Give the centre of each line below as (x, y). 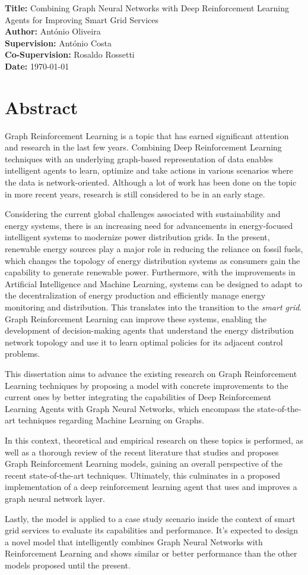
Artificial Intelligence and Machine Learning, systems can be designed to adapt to (154, 283)
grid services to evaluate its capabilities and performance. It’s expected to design (152, 530)
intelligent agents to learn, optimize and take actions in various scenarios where (149, 170)
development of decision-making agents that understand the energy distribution (149, 330)
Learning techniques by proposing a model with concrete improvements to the (147, 385)
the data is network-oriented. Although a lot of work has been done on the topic (151, 182)
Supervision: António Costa (58, 43)
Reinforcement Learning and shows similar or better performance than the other (151, 553)
